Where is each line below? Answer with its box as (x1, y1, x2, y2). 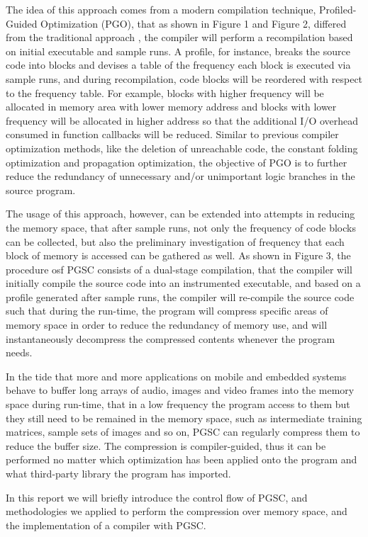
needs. (6, 345, 33, 360)
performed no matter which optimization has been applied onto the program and (6, 452, 357, 467)
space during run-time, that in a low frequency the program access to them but (6, 397, 350, 412)
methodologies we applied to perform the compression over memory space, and (6, 504, 347, 519)
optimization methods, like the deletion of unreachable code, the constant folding (6, 140, 358, 155)
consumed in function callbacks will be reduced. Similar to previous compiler (6, 127, 339, 142)
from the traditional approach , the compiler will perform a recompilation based (6, 30, 353, 45)
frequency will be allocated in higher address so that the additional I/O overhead (6, 113, 359, 128)
